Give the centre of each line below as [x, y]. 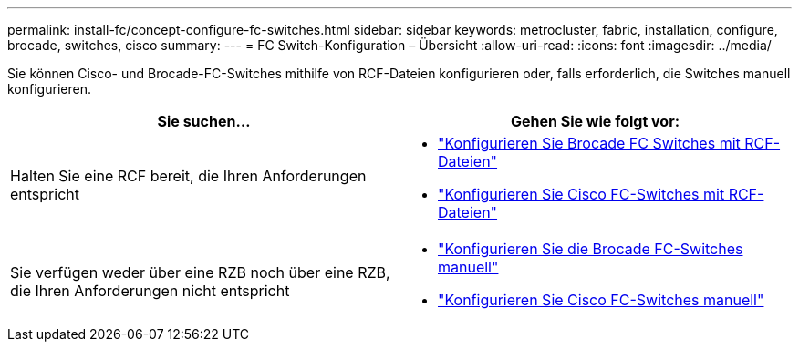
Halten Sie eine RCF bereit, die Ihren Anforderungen [188, 176]
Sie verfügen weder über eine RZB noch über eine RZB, [200, 272]
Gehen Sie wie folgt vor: [595, 121]
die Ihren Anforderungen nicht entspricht [150, 291]
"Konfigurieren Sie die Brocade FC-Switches [591, 249]
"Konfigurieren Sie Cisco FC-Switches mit [581, 194]
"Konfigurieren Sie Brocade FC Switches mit [589, 143]
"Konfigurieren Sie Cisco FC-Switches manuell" [601, 300]
